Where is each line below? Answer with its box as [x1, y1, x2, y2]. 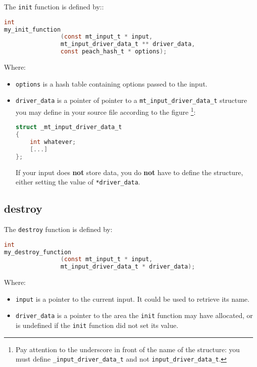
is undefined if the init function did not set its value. [15, 320, 178, 330]
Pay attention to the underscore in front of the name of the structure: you [15, 344, 240, 354]
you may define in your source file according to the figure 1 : [15, 105, 196, 117]
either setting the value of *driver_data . [15, 177, 140, 187]
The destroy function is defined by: [4, 224, 113, 234]
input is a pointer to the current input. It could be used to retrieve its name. [15, 293, 250, 304]
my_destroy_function [4, 248, 72, 256]
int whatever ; [30, 138, 76, 145]
